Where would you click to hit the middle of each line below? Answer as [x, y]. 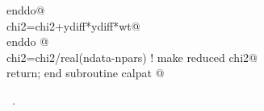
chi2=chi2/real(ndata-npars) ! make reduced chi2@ [132, 57]
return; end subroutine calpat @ [86, 73]
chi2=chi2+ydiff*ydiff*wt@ [73, 25]
